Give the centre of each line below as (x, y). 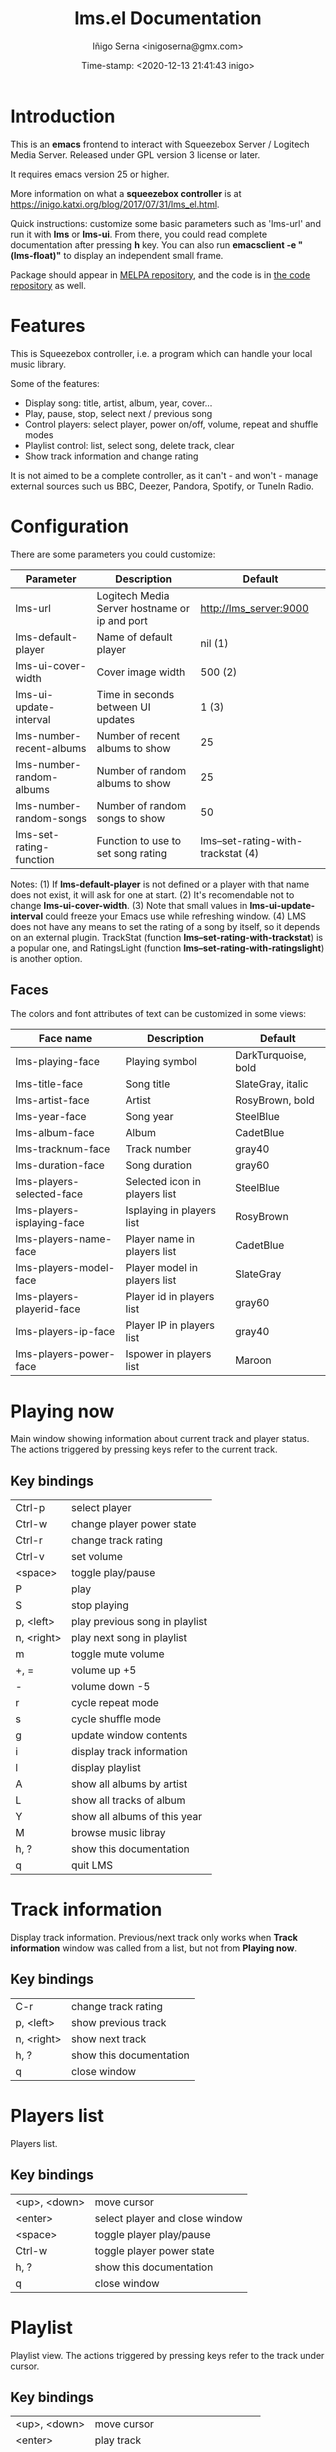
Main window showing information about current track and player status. (160, 1439)
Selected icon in (163, 1182)
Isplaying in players (171, 1210)
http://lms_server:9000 (255, 608)
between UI (124, 707)
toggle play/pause (113, 1573)
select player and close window (168, 2218)
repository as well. (48, 285)
